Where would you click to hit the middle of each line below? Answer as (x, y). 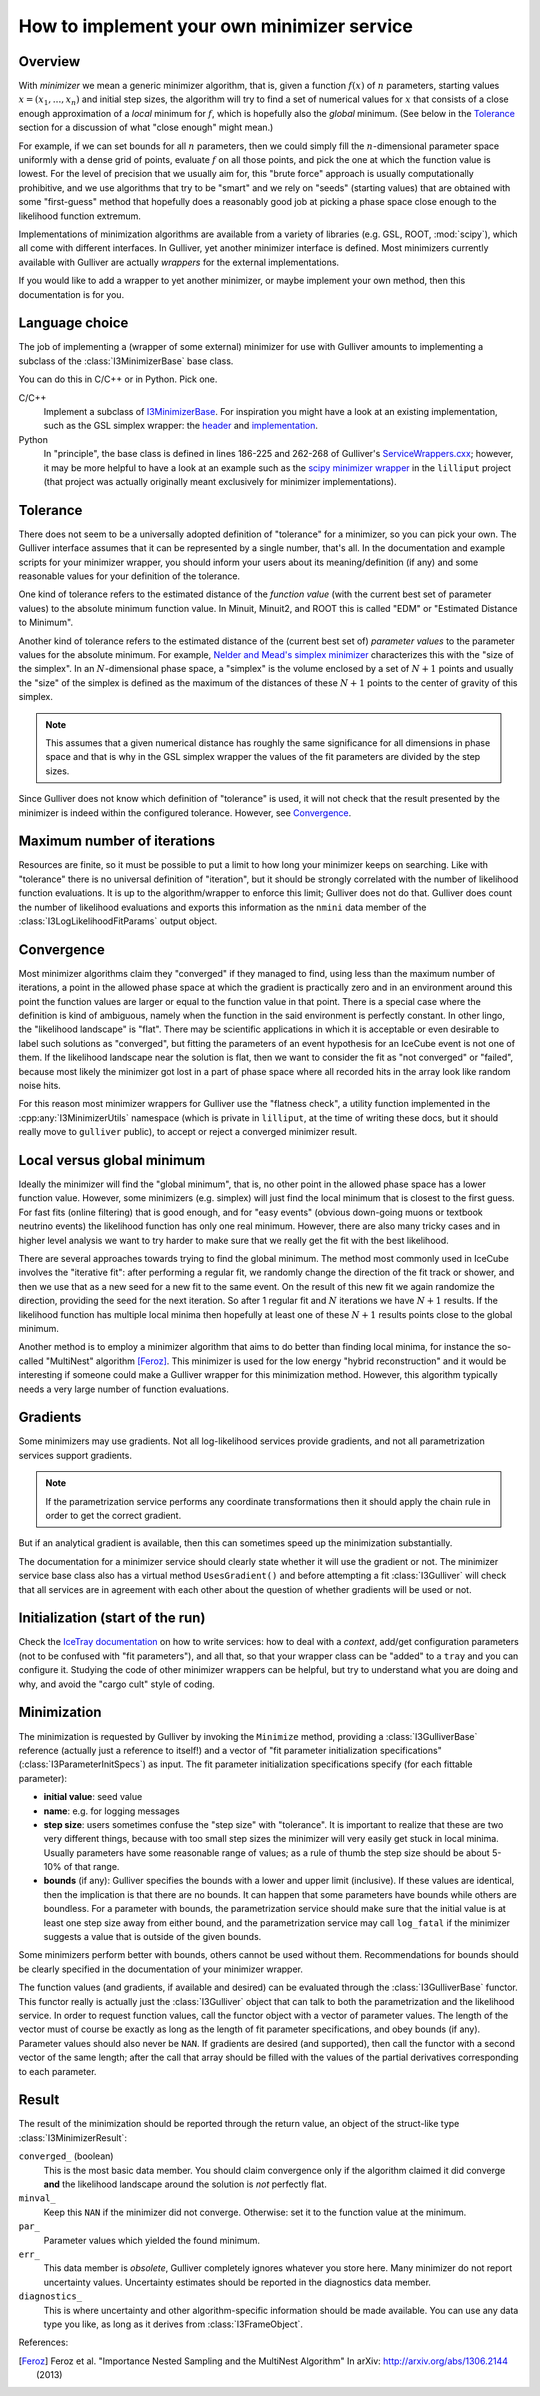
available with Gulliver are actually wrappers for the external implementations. (179, 262)
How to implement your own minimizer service (216, 26)
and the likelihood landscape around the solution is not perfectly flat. (185, 2184)
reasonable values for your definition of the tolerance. (129, 576)
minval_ (37, 2198)
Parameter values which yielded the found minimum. (151, 2240)
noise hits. (40, 1085)
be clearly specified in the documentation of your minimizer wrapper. (161, 1969)
